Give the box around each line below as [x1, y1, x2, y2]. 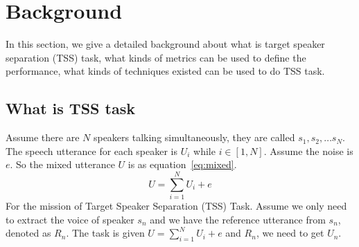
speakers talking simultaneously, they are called [93, 130, 295, 145]
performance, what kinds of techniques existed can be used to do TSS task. [6, 64, 325, 78]
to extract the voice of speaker [6, 212, 134, 226]
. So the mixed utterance [10, 157, 115, 172]
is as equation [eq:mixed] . [128, 157, 237, 172]
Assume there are [6, 130, 80, 145]
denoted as [6, 226, 51, 240]
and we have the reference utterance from [150, 212, 326, 226]
